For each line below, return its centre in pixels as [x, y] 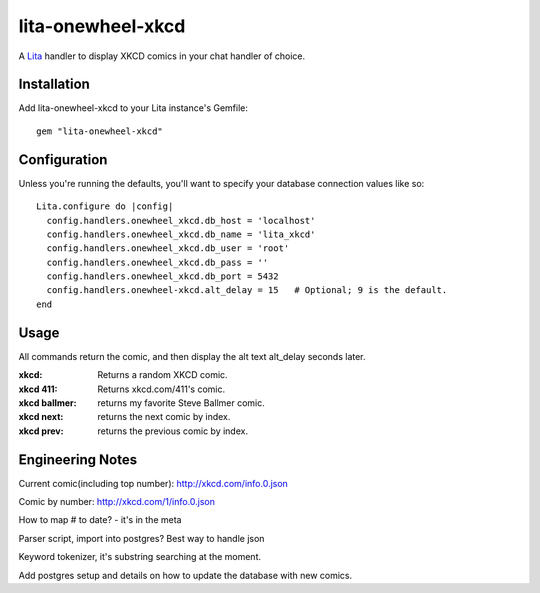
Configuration [63, 159]
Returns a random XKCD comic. [163, 375]
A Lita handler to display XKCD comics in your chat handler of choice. [162, 56]
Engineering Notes [78, 459]
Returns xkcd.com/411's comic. [161, 389]
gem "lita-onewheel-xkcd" [100, 131]
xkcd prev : [41, 431]
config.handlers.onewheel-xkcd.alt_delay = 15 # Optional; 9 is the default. [247, 290]
